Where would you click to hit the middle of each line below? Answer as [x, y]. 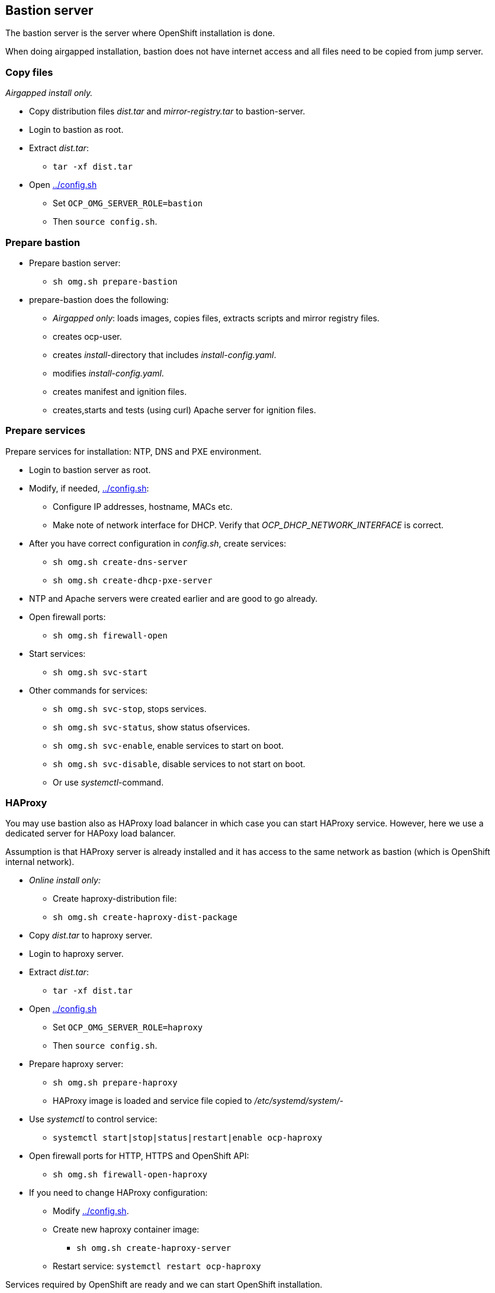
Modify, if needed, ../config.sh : [89, 488]
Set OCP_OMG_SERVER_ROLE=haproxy [128, 1027]
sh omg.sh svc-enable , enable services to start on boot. [168, 745]
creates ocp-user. [87, 336]
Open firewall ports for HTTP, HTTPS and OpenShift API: [139, 1156]
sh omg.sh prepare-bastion [115, 281]
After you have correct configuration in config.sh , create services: [158, 543]
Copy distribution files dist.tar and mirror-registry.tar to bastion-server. [167, 111]
